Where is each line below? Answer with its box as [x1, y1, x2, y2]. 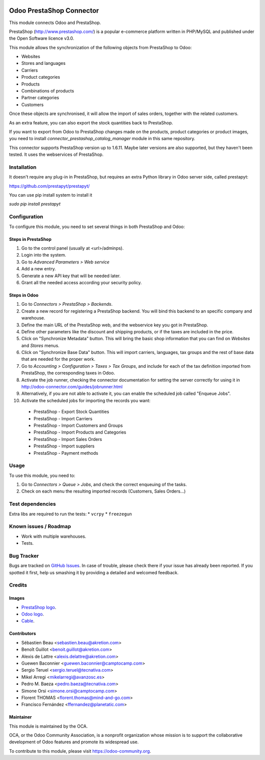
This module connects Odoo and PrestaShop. [9, 20, 101, 26]
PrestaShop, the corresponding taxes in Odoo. [21, 370, 115, 376]
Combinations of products [21, 88, 75, 94]
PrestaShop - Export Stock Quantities [33, 409, 109, 415]
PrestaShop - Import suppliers [33, 443, 95, 449]
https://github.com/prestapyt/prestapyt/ [9, 183, 90, 189]
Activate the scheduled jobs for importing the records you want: [21, 397, 151, 403]
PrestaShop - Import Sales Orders [33, 436, 103, 442]
